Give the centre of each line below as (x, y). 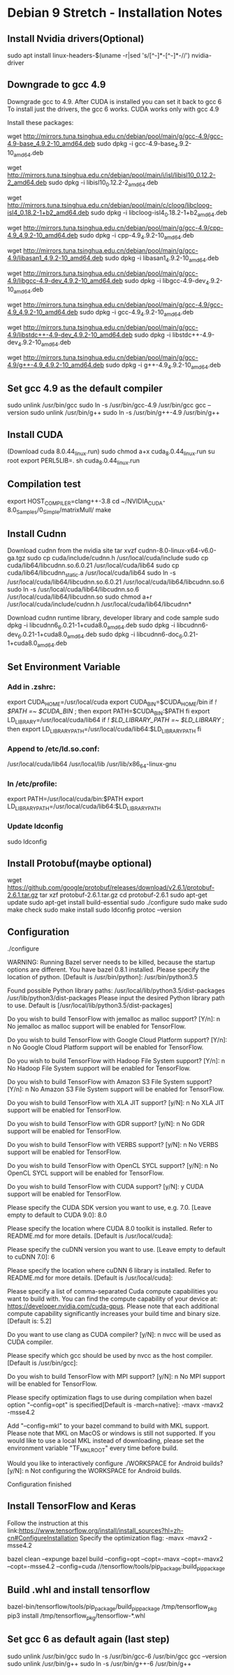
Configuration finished (39, 1484)
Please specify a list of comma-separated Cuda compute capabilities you (113, 1292)
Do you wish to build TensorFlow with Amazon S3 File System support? (110, 1082)
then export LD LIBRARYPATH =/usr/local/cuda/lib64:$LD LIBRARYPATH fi (104, 730)
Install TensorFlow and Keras (72, 1506)
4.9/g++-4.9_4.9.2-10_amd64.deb (56, 365)
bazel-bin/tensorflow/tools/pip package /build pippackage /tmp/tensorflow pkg (112, 1608)
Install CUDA (35, 434)
